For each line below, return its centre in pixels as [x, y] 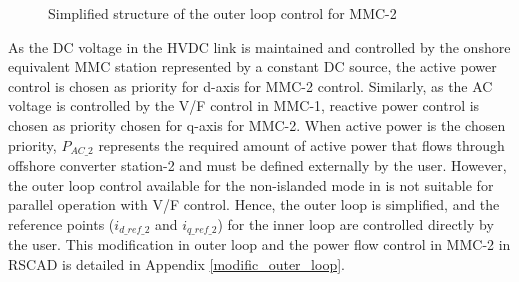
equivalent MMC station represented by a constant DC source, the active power [252, 66]
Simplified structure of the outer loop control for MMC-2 [222, 13]
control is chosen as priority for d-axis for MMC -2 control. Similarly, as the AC [250, 85]
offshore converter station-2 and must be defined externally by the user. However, [257, 165]
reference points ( [61, 223]
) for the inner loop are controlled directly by [355, 223]
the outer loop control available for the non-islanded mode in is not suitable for [251, 184]
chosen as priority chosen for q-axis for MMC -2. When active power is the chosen [257, 124]
